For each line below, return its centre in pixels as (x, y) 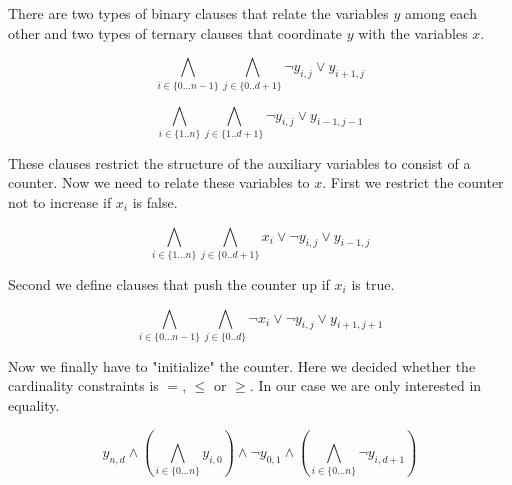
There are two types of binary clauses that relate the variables (198, 13)
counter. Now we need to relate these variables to (159, 182)
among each (441, 13)
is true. (373, 283)
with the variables (413, 32)
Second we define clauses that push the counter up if (169, 283)
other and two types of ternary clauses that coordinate (175, 32)
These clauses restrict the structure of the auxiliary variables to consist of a (239, 162)
